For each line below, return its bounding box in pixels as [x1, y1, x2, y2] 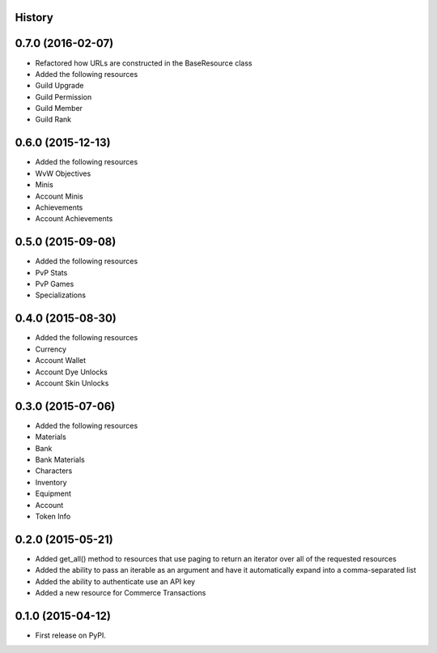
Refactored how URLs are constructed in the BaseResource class [35, 58, 252, 68]
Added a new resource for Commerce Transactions [35, 588, 206, 597]
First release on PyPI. [35, 630, 107, 640]
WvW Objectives [35, 169, 91, 178]
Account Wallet [35, 356, 87, 365]
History [15, 11, 54, 24]
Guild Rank [35, 114, 72, 125]
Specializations [35, 290, 87, 300]
